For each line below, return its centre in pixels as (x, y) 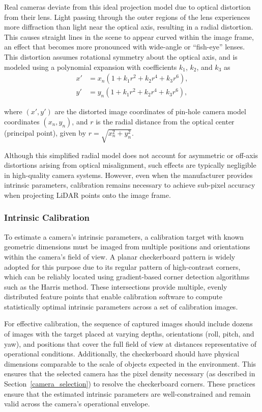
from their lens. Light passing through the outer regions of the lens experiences (127, 17)
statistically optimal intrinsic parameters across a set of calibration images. (121, 306)
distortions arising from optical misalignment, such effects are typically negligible (130, 165)
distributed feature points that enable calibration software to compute (113, 297)
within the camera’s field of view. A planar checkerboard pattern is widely (120, 256)
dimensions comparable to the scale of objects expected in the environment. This (130, 363)
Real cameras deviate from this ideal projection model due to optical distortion (127, 7)
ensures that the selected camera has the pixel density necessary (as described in (130, 374)
